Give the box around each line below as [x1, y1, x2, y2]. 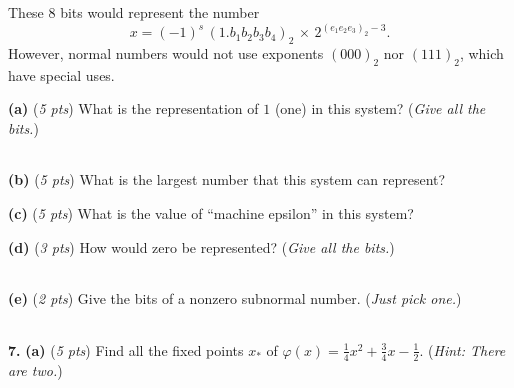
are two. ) [8, 359, 63, 380]
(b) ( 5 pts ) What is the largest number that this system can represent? [8, 169, 446, 190]
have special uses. [8, 64, 115, 85]
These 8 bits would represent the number [8, 2, 260, 22]
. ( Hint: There [419, 339, 506, 360]
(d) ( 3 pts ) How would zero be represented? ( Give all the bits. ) [8, 236, 395, 257]
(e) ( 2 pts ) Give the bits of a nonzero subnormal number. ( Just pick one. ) [8, 288, 462, 309]
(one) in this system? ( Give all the [274, 98, 486, 119]
